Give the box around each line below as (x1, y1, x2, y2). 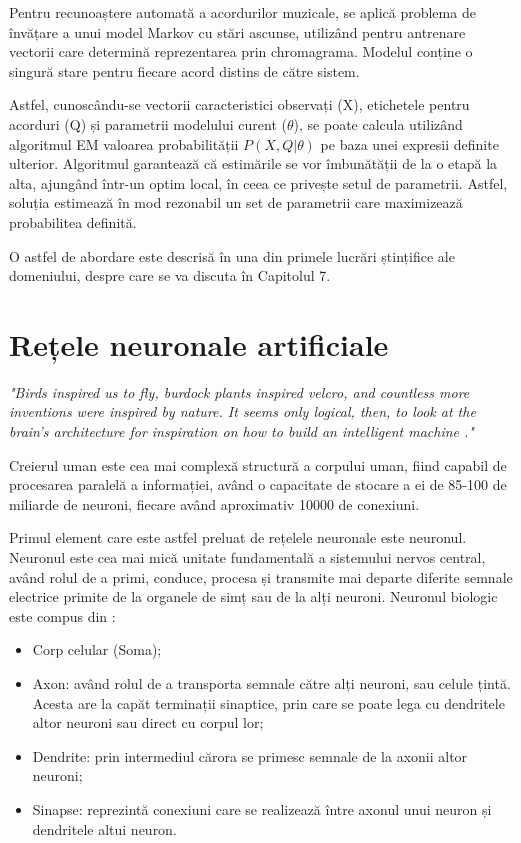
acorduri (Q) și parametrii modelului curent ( (9, 113, 287, 134)
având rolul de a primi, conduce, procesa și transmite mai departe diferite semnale (9, 566, 513, 587)
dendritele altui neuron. (32, 818, 177, 839)
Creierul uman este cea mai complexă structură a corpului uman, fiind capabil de (9, 454, 507, 475)
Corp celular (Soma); (32, 639, 162, 660)
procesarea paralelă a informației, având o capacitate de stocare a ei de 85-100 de (9, 474, 507, 495)
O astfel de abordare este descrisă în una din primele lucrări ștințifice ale (9, 245, 455, 266)
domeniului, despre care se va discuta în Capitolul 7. (9, 265, 331, 286)
